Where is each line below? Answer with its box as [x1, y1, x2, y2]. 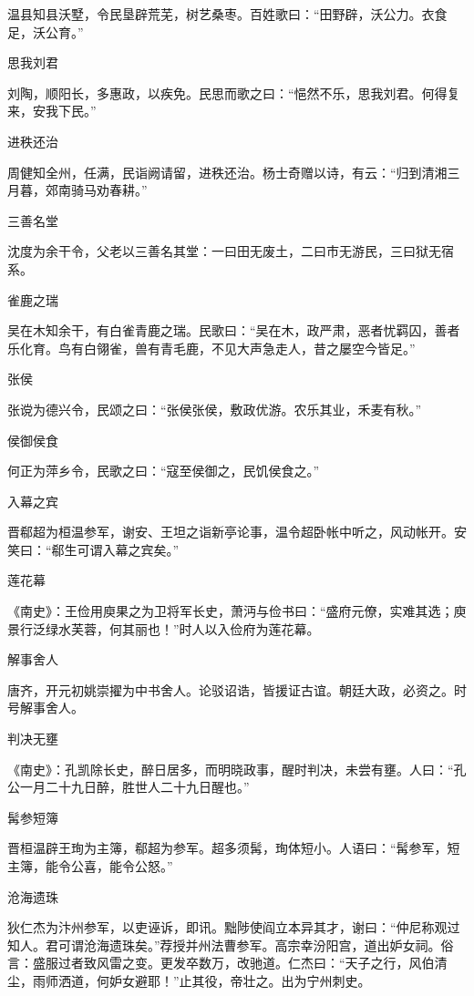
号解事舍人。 [7, 698, 84, 717]
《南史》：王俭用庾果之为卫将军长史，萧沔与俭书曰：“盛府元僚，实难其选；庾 [7, 601, 467, 621]
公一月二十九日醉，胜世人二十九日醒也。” [7, 777, 250, 796]
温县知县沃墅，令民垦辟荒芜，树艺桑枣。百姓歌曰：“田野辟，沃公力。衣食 [7, 5, 448, 23]
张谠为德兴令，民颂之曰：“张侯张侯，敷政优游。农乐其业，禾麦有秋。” [7, 399, 422, 418]
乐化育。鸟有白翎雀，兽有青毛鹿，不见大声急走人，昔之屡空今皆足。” [7, 338, 416, 357]
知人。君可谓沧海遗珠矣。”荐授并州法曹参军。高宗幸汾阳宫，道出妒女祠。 [7, 935, 441, 954]
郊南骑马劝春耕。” [45, 180, 148, 200]
